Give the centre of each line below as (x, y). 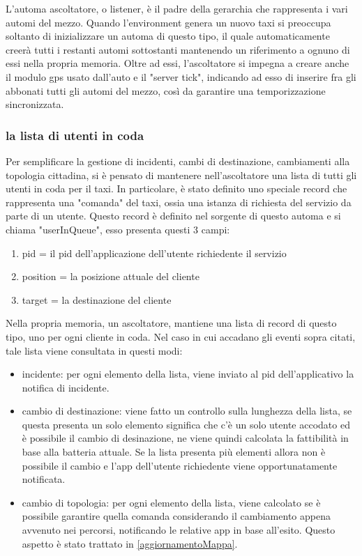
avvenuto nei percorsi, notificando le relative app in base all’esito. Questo (179, 530)
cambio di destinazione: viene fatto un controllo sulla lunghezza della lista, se (187, 411)
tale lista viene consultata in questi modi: (94, 350)
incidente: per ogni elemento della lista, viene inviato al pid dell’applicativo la (188, 374)
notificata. (44, 479)
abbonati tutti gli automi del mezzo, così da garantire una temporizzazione (166, 90)
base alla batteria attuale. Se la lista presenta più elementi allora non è (174, 452)
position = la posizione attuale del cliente (111, 276)
